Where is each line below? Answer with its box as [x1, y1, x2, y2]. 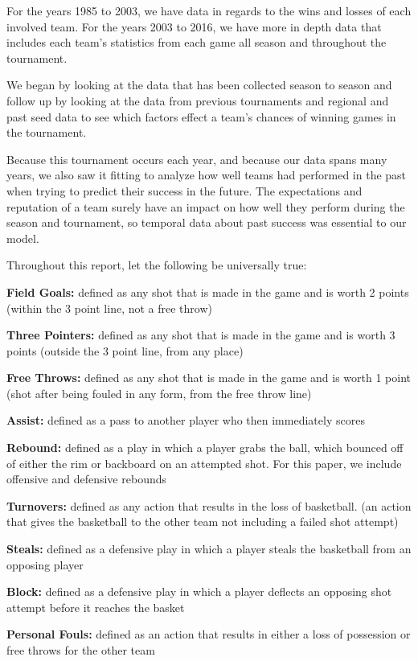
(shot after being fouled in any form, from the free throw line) [6, 384, 312, 401]
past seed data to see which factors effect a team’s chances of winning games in [6, 108, 396, 125]
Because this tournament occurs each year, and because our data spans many [6, 150, 387, 167]
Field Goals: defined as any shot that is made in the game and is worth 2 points [6, 283, 409, 300]
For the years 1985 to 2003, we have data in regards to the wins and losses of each [6, 2, 412, 18]
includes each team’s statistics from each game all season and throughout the [6, 34, 387, 51]
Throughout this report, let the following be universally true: [6, 257, 307, 273]
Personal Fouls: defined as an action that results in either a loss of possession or [6, 626, 411, 643]
